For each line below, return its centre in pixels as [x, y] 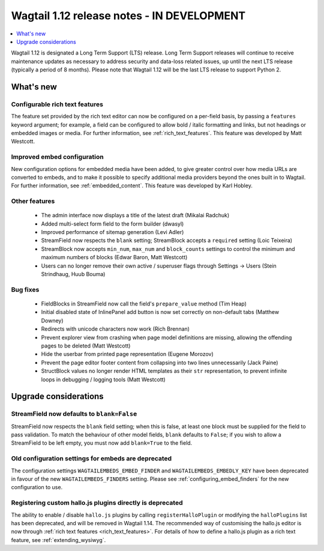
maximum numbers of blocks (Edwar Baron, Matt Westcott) [114, 257]
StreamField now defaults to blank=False [74, 414]
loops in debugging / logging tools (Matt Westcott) [103, 379]
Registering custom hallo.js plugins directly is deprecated [97, 503]
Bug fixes [25, 289]
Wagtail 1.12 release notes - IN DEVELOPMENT [128, 16]
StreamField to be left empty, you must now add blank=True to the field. [102, 443]
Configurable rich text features [57, 104]
